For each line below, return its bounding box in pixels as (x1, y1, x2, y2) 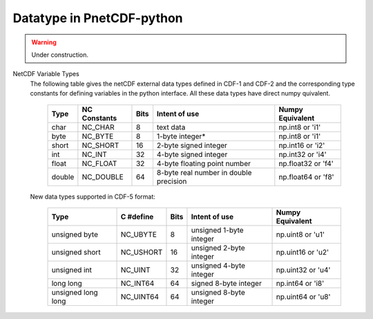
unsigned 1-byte (191, 225, 245, 235)
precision (156, 176, 187, 186)
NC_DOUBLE (82, 172, 124, 181)
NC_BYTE (82, 131, 114, 141)
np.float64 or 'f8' (278, 172, 334, 181)
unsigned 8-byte (191, 287, 245, 297)
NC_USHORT (120, 247, 163, 257)
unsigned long (51, 287, 98, 297)
